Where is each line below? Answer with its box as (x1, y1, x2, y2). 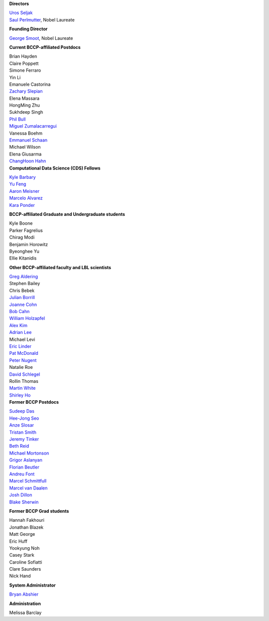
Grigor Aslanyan (9, 457, 42, 463)
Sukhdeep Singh (9, 109, 43, 115)
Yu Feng (9, 181, 26, 187)
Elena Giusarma (9, 151, 42, 157)
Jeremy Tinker (9, 436, 39, 442)
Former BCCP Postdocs (9, 399, 59, 405)
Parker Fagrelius (9, 227, 43, 233)
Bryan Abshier (9, 591, 39, 598)
